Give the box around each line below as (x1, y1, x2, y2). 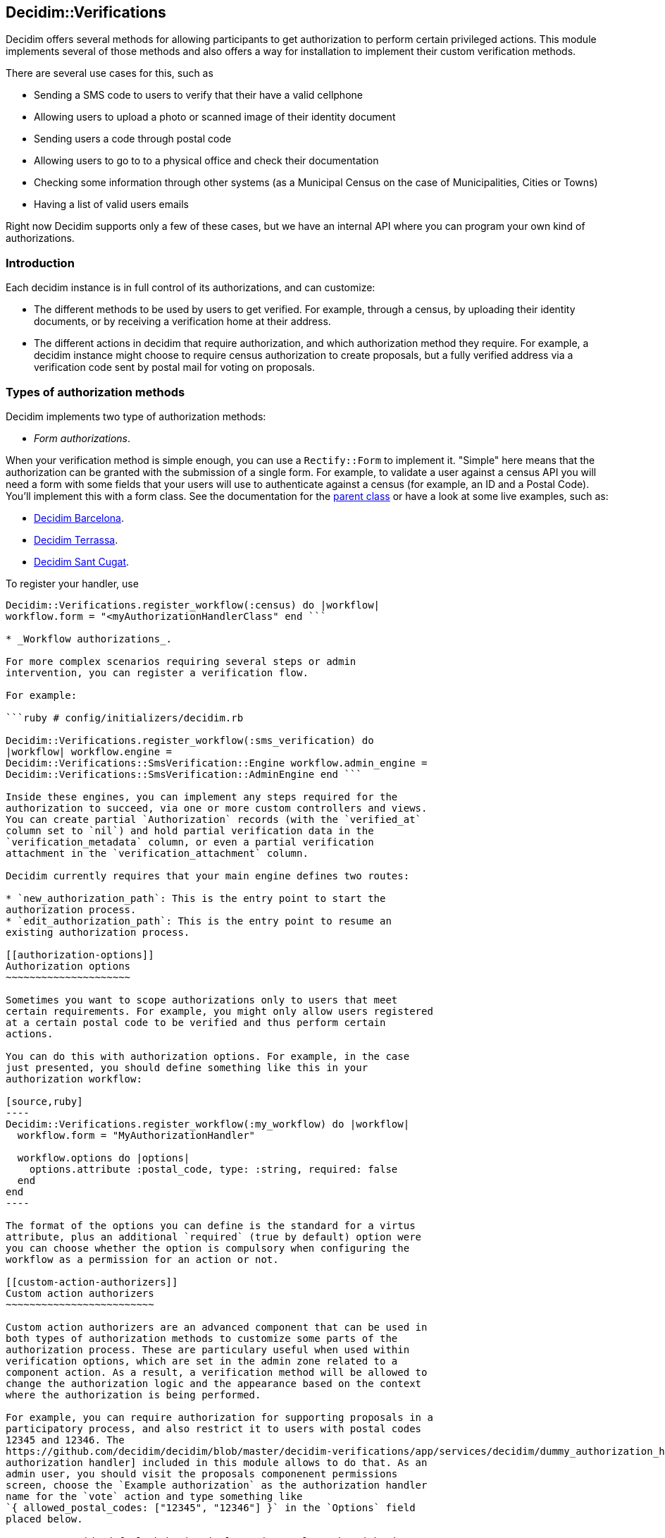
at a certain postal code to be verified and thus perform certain (6, 1016, 386, 1028)
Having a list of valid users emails (34, 198, 189, 211)
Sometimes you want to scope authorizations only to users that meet (6, 994, 398, 1006)
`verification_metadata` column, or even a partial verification (6, 836, 374, 848)
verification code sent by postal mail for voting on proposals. (34, 361, 316, 374)
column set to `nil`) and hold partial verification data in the (6, 824, 374, 836)
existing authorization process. (6, 926, 190, 938)
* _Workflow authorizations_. (6, 633, 173, 645)
